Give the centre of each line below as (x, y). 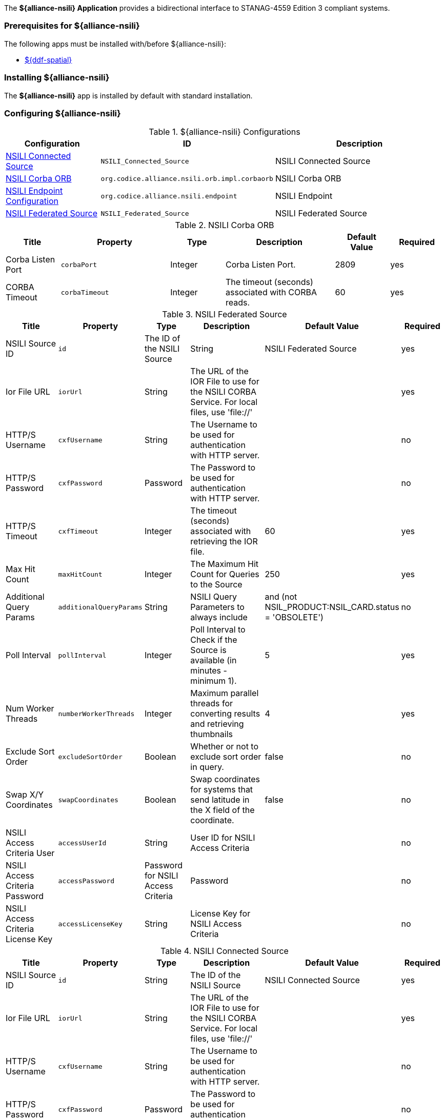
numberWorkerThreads (96, 714)
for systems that (222, 790)
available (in (214, 660)
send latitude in (220, 800)
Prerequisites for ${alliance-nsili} (72, 26)
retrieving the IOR (224, 542)
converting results (225, 714)
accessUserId (82, 843)
